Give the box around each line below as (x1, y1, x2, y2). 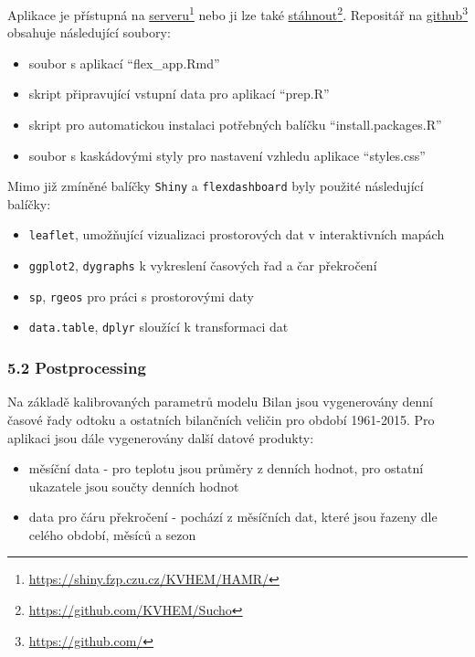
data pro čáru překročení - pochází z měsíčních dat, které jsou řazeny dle (28, 507, 438, 526)
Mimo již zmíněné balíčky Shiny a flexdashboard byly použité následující (7, 176, 424, 196)
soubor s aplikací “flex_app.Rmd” (28, 53, 220, 72)
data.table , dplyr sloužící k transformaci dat (28, 317, 289, 336)
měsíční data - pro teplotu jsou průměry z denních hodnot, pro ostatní (28, 459, 424, 478)
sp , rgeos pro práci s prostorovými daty (28, 286, 254, 305)
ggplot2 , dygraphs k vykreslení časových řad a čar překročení (28, 256, 377, 275)
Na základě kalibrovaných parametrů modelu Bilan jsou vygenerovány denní (7, 392, 433, 411)
